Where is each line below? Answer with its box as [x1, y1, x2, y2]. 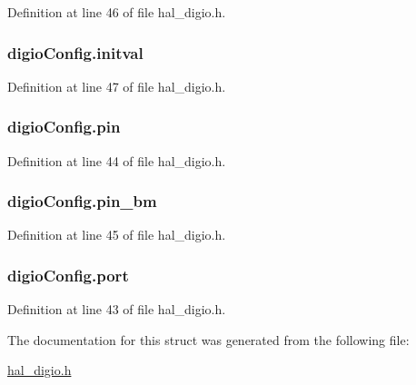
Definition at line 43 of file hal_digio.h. [7, 300, 226, 319]
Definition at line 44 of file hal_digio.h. [7, 151, 226, 170]
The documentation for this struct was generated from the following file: [7, 330, 410, 349]
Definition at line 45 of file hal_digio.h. [7, 225, 226, 244]
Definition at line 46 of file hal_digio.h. [7, 3, 226, 21]
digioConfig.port [7, 263, 129, 286]
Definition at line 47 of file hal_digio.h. [7, 76, 226, 95]
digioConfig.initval [7, 41, 144, 64]
